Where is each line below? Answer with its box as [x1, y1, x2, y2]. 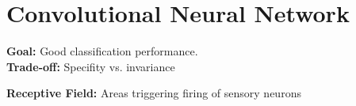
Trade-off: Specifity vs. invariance [6, 58, 175, 74]
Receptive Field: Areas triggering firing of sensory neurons [6, 85, 301, 101]
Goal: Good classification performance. [6, 43, 198, 59]
